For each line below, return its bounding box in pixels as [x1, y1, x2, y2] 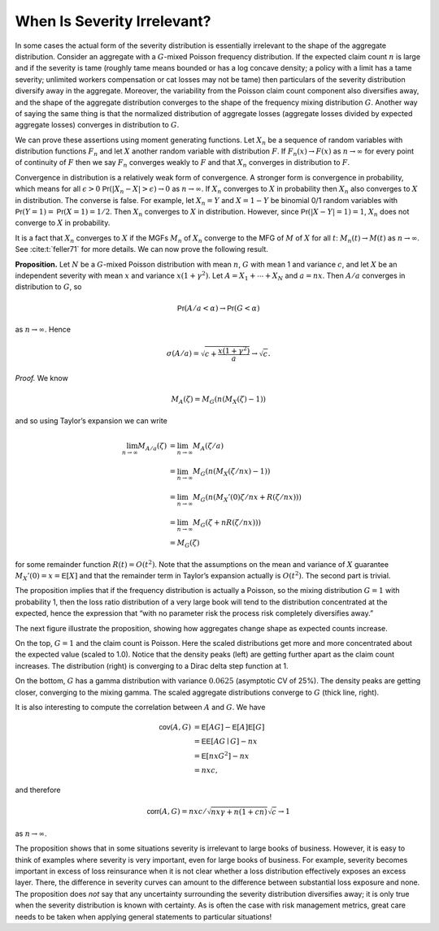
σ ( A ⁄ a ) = [167, 349, 199, 358]
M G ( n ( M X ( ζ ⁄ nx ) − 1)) [192, 467, 271, 478]
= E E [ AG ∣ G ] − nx [193, 737, 258, 747]
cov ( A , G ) [159, 723, 191, 732]
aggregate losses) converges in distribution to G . [15, 120, 180, 130]
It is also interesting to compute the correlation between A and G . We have [15, 703, 266, 712]
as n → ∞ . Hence [15, 324, 71, 334]
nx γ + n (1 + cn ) [211, 807, 267, 816]
